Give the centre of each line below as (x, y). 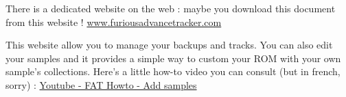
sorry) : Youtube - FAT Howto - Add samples (101, 84)
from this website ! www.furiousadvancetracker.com (114, 22)
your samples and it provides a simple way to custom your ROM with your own (173, 58)
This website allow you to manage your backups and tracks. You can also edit (169, 45)
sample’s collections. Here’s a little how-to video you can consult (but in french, (173, 71)
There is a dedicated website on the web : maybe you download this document (171, 8)
